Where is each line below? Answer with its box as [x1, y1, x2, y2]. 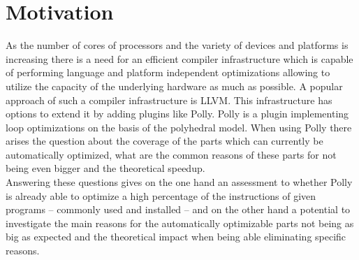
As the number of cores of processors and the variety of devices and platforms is [6, 38, 349, 52]
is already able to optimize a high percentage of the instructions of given [6, 188, 316, 203]
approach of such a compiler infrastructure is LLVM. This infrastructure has [6, 92, 332, 107]
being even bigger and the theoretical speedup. [6, 161, 205, 175]
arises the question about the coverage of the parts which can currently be [6, 133, 323, 148]
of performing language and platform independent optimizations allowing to [6, 65, 330, 80]
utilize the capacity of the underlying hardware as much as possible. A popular [6, 78, 343, 93]
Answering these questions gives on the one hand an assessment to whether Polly [6, 175, 353, 189]
